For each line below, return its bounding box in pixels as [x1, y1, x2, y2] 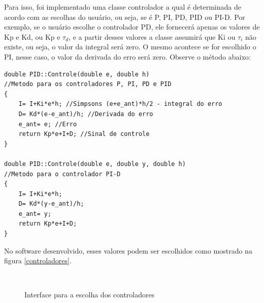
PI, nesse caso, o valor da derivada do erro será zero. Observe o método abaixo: [4, 51, 251, 62]
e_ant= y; [18, 210, 52, 217]
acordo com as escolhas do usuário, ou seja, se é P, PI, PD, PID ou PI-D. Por [4, 11, 245, 22]
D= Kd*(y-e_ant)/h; [18, 200, 84, 208]
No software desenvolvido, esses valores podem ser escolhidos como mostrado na [4, 245, 252, 256]
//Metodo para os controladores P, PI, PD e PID [4, 80, 172, 88]
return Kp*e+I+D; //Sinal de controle [18, 130, 150, 138]
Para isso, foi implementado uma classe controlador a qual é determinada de [4, 2, 241, 12]
